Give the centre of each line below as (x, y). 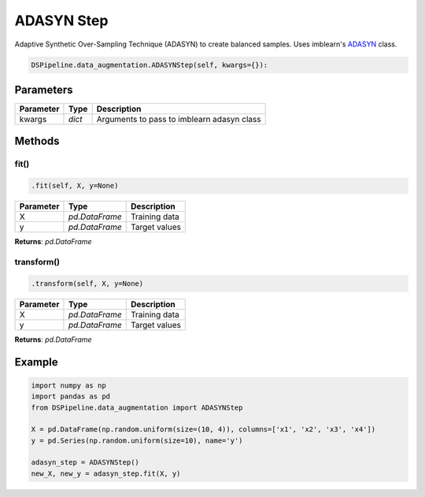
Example (36, 362)
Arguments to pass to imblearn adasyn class (179, 120)
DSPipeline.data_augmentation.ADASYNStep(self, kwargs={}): (150, 65)
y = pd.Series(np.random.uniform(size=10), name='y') (137, 440)
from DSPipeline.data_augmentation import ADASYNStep (137, 407)
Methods (37, 141)
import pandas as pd (70, 397)
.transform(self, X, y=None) (87, 283)
